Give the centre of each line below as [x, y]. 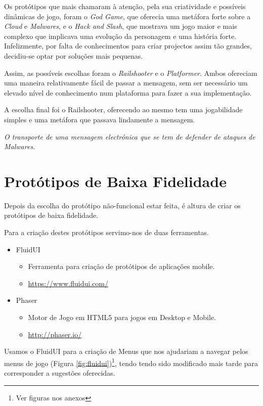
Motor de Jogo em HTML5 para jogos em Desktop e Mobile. [122, 317]
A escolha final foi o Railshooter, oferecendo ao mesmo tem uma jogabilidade [123, 109]
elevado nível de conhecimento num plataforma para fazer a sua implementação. [128, 92]
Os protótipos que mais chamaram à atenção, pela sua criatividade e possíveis [125, 6]
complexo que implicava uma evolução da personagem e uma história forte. [120, 36]
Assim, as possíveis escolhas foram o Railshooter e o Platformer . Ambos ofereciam [131, 73]
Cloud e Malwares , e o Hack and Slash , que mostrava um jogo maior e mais [121, 26]
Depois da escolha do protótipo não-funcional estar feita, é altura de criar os [122, 205]
